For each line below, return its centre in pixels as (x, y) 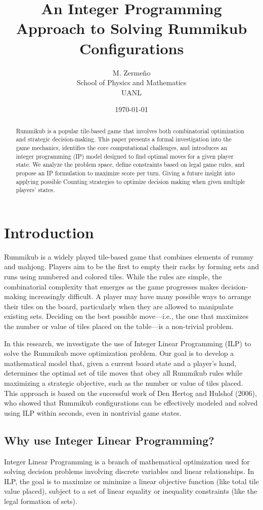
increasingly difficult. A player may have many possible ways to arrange (140, 296)
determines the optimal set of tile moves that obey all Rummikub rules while (123, 373)
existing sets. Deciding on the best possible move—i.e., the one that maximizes (126, 316)
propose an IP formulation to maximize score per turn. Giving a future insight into (125, 173)
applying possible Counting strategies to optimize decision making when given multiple (130, 181)
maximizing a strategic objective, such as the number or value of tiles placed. (124, 382)
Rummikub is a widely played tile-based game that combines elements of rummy (129, 256)
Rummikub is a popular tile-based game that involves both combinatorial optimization (130, 131)
